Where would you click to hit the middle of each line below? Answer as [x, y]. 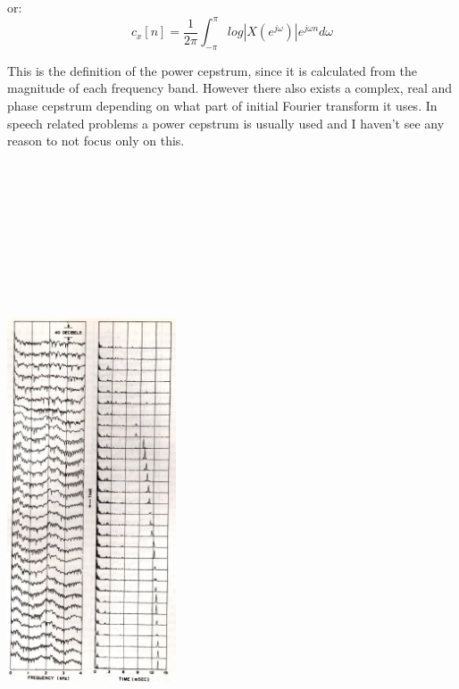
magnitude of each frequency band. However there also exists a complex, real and [230, 88]
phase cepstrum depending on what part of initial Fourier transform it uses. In [222, 106]
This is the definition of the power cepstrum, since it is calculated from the [212, 70]
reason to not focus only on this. [96, 141]
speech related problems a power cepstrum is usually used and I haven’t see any [226, 123]
